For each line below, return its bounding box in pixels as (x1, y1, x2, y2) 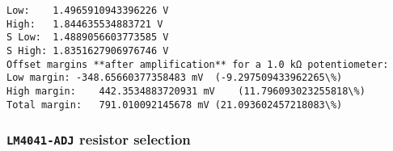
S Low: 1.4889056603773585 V (6, 31, 169, 44)
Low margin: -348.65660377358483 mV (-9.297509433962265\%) (6, 72, 343, 84)
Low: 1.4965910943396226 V (6, 5, 169, 16)
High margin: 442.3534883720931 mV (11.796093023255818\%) (6, 85, 366, 97)
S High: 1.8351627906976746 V (6, 44, 169, 57)
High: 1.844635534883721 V (6, 18, 163, 30)
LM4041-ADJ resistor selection (6, 129, 191, 149)
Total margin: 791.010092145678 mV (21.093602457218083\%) (6, 99, 343, 111)
